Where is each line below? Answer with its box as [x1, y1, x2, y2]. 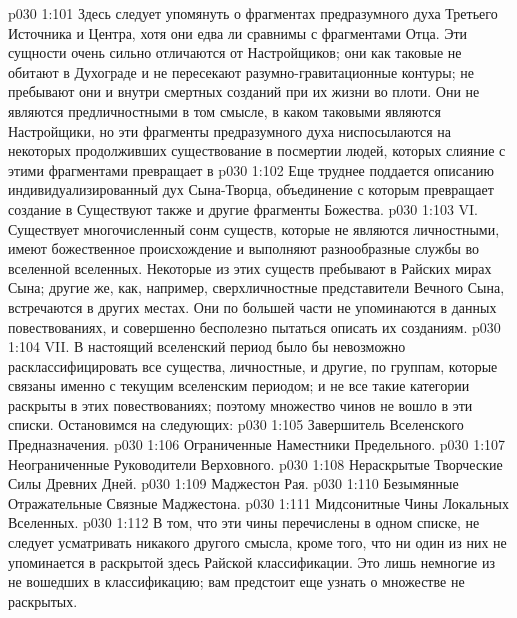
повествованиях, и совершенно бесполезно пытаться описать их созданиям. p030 [8, 316, 501, 337]
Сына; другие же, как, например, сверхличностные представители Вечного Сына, [8, 277, 505, 298]
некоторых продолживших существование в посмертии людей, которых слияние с [8, 140, 506, 161]
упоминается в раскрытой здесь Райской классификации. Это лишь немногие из [8, 551, 495, 572]
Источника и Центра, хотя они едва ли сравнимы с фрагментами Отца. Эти [8, 22, 468, 43]
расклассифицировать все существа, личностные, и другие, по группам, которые [8, 355, 498, 376]
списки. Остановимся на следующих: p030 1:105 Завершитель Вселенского [8, 414, 464, 435]
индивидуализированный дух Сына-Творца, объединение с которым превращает [8, 179, 494, 200]
